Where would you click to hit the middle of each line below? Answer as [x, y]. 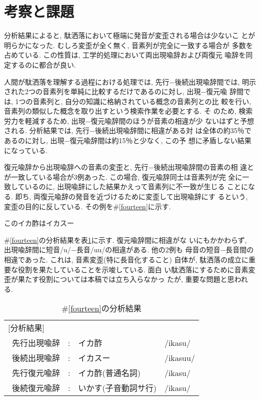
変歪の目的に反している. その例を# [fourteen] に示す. [87, 206]
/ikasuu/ [179, 357]
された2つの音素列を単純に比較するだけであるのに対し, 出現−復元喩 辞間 [124, 91]
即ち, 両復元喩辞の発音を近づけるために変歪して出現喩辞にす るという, [131, 196]
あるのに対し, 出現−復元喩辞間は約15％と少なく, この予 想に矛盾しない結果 [128, 140]
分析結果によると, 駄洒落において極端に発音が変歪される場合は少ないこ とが [130, 35]
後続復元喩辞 [36, 388]
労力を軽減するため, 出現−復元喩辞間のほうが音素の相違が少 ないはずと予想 [129, 120]
